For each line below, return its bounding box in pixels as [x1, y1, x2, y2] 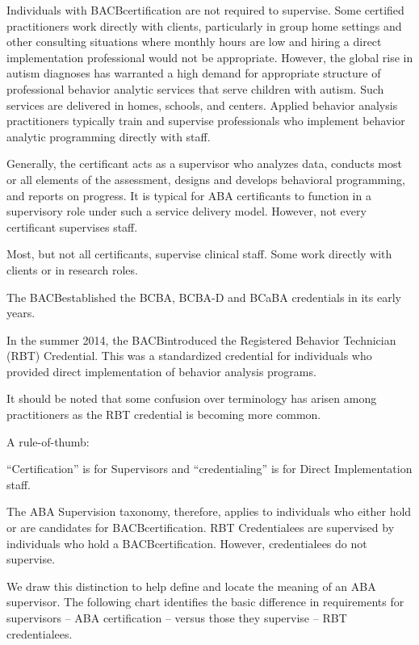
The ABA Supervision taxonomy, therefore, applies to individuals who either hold [6, 503, 412, 520]
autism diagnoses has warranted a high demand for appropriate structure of [6, 65, 381, 82]
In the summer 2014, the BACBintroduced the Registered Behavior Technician [6, 331, 396, 348]
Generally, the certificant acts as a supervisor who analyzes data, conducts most [6, 155, 402, 172]
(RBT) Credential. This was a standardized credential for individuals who [6, 347, 372, 364]
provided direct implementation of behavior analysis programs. [6, 362, 316, 379]
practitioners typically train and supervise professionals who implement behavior [6, 112, 405, 129]
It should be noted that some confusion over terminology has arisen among [6, 390, 377, 407]
